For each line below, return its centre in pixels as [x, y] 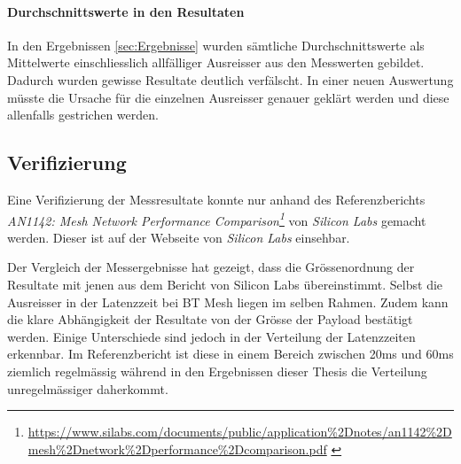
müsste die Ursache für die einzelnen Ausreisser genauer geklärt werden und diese [228, 97]
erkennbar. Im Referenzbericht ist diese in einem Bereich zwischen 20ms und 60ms [230, 354]
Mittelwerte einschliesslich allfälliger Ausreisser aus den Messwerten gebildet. [216, 62]
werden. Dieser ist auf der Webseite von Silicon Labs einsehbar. [179, 237]
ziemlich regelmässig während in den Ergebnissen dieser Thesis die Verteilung [217, 371]
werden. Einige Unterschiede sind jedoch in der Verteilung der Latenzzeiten [211, 336]
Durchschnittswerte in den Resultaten [126, 11]
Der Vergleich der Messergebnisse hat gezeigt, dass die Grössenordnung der [211, 267]
